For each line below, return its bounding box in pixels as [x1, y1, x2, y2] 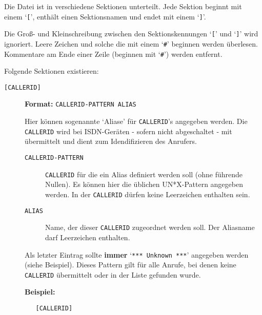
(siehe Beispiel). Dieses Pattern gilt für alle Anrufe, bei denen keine [25, 259, 236, 270]
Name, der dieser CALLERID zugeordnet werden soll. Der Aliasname [45, 222, 255, 233]
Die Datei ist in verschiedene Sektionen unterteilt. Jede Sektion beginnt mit [4, 1, 242, 11]
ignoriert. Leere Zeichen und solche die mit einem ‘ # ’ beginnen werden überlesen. [4, 38, 258, 49]
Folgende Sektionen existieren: [4, 66, 99, 76]
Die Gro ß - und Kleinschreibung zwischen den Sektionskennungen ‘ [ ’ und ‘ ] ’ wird [4, 28, 258, 39]
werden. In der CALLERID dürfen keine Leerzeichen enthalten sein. [45, 188, 250, 199]
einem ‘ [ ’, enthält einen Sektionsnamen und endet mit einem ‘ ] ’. [4, 11, 206, 22]
